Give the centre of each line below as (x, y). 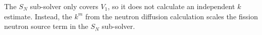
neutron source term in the (46, 26)
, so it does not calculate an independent (171, 6)
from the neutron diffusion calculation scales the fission (172, 16)
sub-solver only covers (64, 6)
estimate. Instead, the (38, 16)
